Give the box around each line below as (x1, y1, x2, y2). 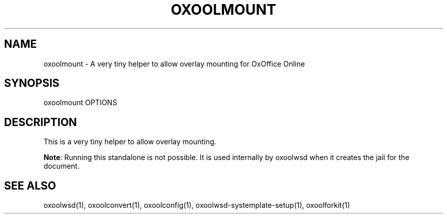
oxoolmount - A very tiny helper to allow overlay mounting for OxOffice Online (43, 59, 305, 68)
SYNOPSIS (4, 77, 60, 90)
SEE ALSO (4, 179, 56, 192)
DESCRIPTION (4, 115, 77, 129)
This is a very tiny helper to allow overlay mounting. (43, 137, 216, 146)
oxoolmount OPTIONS (43, 98, 117, 107)
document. (43, 162, 80, 171)
